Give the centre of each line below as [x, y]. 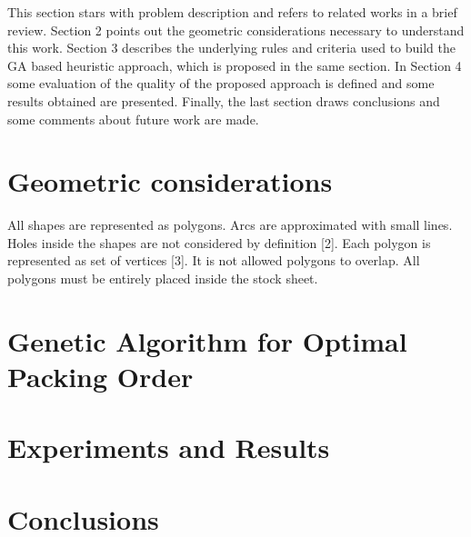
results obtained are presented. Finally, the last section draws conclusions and [224, 100]
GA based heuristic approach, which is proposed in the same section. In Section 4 [235, 65]
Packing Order [100, 377]
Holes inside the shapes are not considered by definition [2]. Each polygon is [219, 242]
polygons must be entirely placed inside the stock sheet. [163, 278]
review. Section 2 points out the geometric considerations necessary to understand [236, 30]
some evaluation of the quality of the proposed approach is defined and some [221, 83]
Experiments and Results [169, 447]
